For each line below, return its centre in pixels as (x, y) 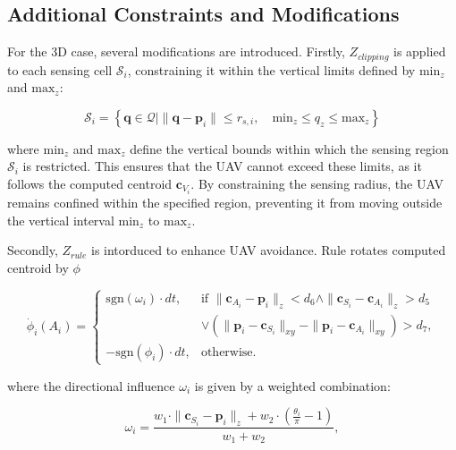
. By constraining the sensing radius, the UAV (317, 184)
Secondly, (33, 250)
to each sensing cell (60, 69)
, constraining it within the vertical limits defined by (271, 69)
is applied (420, 51)
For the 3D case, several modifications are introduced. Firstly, (176, 51)
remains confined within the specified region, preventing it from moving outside (225, 203)
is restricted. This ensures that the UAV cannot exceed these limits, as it (222, 166)
